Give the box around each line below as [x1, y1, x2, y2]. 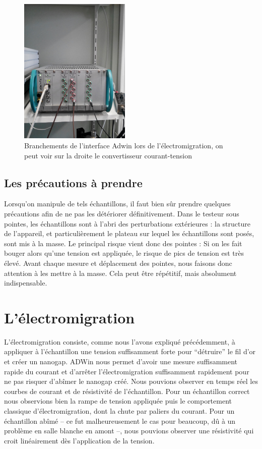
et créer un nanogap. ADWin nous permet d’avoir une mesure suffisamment [4, 356, 238, 367]
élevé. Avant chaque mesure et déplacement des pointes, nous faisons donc [4, 257, 232, 268]
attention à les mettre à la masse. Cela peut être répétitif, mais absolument [4, 267, 237, 278]
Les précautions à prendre [4, 175, 143, 190]
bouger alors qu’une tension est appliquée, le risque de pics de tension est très [4, 248, 244, 258]
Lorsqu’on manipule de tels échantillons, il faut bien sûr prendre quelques [4, 198, 231, 209]
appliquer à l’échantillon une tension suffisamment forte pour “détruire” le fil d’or [4, 346, 256, 357]
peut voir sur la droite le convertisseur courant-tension [24, 150, 192, 160]
